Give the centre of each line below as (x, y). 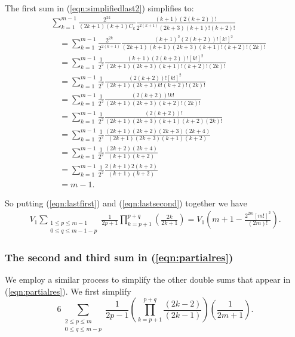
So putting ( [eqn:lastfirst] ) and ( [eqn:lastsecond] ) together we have (126, 202)
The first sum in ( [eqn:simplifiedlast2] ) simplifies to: (99, 8)
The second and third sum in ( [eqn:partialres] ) (119, 257)
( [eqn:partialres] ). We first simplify (68, 291)
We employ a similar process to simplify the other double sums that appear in (148, 279)
